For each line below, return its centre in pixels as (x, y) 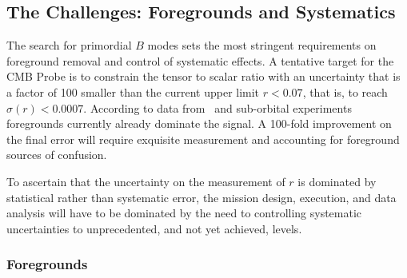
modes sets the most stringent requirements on (262, 45)
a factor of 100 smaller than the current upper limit (133, 91)
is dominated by (337, 181)
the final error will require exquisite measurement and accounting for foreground (203, 139)
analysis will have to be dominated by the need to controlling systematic (184, 213)
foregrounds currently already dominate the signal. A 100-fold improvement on (199, 123)
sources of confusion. (57, 155)
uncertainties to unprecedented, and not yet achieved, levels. (154, 228)
